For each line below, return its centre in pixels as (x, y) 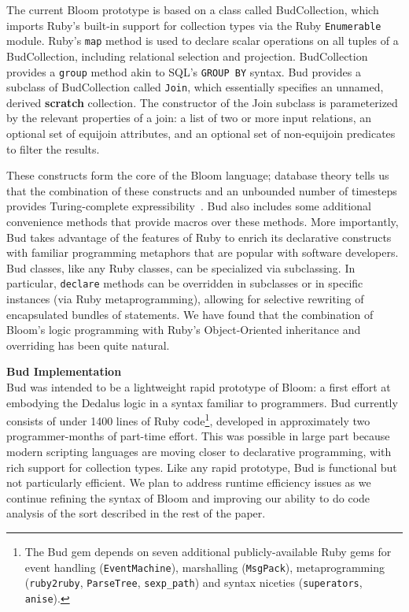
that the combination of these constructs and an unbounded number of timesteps (202, 190)
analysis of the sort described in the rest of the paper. (136, 513)
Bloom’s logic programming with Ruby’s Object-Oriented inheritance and (184, 330)
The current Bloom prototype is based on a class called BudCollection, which (193, 9)
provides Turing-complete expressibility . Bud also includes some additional (189, 206)
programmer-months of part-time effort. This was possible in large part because (198, 436)
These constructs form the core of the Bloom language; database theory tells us (198, 175)
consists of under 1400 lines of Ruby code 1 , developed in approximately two (188, 419)
